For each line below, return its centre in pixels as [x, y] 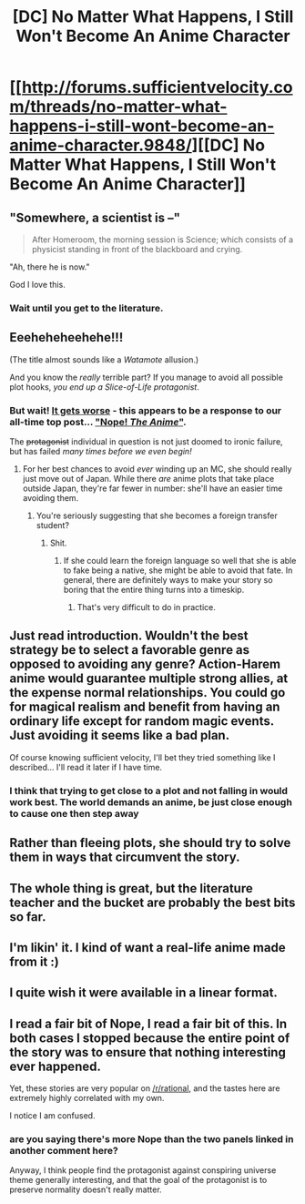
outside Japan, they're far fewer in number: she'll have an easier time [152, 488]
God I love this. [37, 285]
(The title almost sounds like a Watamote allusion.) [104, 359]
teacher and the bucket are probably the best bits [152, 902]
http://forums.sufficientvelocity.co [157, 87]
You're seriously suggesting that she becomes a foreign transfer [157, 515]
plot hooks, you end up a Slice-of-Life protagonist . [105, 387]
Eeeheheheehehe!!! [66, 337]
